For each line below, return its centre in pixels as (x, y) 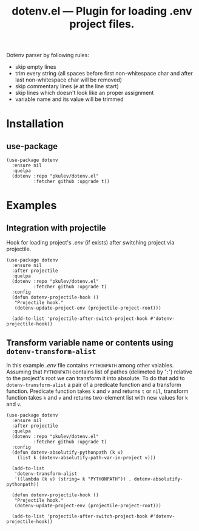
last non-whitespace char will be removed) (69, 80)
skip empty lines (35, 67)
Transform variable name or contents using (90, 343)
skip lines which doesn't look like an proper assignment (84, 93)
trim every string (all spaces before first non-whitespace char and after (104, 74)
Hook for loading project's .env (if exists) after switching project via (90, 243)
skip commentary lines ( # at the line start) (67, 86)
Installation (35, 124)
